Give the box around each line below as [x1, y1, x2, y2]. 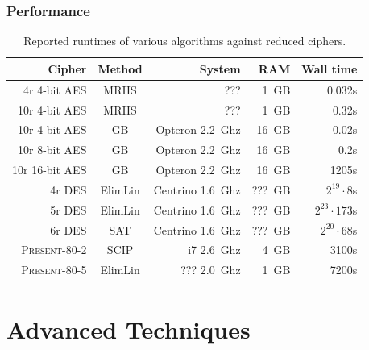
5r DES [50, 201, 87, 218]
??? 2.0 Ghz [180, 261, 241, 278]
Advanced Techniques [6, 312, 251, 345]
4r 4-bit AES [23, 81, 87, 98]
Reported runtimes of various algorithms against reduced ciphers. [23, 32, 346, 49]
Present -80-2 [21, 241, 87, 258]
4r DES [50, 181, 87, 198]
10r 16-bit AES [12, 161, 87, 178]
